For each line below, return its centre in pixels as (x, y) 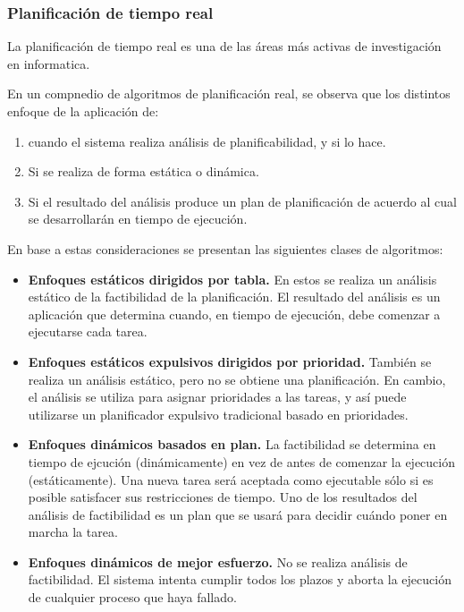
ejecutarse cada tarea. (88, 331)
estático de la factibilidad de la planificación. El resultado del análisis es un (234, 297)
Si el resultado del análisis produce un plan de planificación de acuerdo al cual (242, 201)
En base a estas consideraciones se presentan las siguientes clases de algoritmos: (225, 248)
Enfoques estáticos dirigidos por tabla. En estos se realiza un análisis (232, 279)
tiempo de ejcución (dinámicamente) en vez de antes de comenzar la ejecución (241, 461)
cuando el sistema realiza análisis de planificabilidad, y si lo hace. (207, 141)
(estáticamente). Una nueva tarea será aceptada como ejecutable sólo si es (231, 479)
